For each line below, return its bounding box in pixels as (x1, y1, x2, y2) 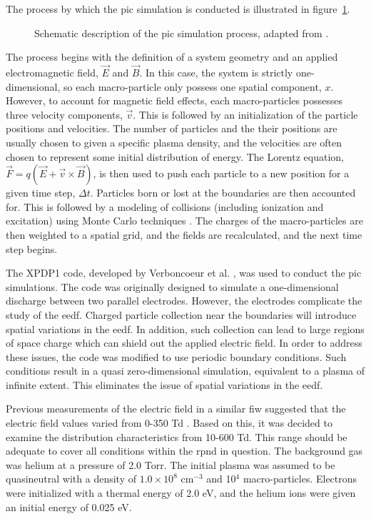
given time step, (6, 185, 76, 200)
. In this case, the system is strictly (139, 65, 293, 79)
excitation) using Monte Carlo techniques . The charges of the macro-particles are (6, 213, 363, 228)
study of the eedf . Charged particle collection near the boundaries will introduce (6, 307, 357, 322)
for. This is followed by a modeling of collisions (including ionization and (6, 199, 324, 214)
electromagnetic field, (6, 65, 98, 79)
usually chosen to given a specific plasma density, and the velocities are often (6, 134, 342, 149)
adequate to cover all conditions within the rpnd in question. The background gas (6, 443, 363, 458)
